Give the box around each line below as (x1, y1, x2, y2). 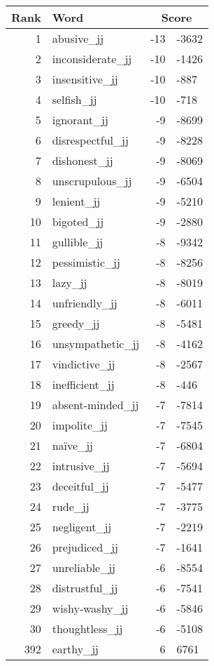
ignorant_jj (52, 112, 108, 128)
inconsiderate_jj (52, 51, 132, 67)
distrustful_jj (52, 580, 118, 596)
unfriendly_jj (52, 295, 117, 311)
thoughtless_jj (52, 620, 123, 637)
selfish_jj (52, 91, 97, 107)
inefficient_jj (52, 376, 115, 392)
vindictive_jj (52, 356, 115, 372)
